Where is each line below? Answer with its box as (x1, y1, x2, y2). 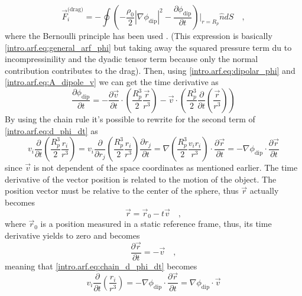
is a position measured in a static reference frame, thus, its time (40, 217, 272, 230)
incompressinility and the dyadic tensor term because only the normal (5, 53, 258, 65)
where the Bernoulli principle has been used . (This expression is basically (5, 30, 272, 41)
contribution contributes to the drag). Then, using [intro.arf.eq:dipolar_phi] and (5, 64, 295, 76)
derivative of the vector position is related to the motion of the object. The (5, 173, 277, 185)
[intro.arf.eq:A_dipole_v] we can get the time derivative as (5, 76, 219, 88)
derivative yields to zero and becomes (5, 229, 140, 241)
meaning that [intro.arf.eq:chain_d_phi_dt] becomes (5, 259, 197, 272)
